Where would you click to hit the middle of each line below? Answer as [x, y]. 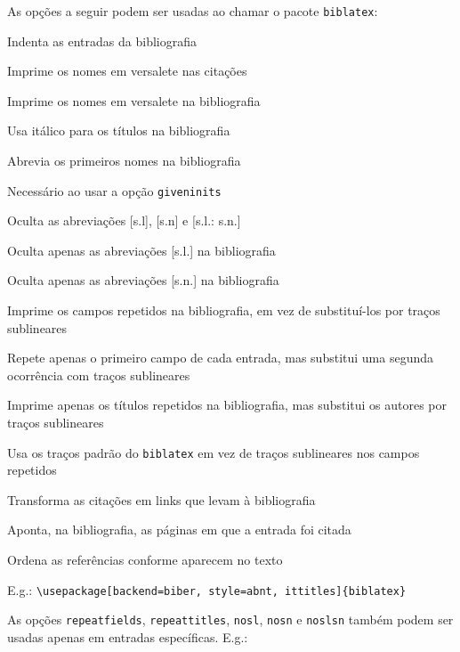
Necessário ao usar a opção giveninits [114, 190]
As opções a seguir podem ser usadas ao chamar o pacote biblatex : [193, 11]
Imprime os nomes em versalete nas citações [127, 71]
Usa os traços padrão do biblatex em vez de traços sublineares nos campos [214, 452]
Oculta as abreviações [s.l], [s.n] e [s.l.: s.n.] [124, 220]
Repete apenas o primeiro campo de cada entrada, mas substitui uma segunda [221, 358]
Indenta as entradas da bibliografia [102, 41]
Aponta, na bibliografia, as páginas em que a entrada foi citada [179, 530]
